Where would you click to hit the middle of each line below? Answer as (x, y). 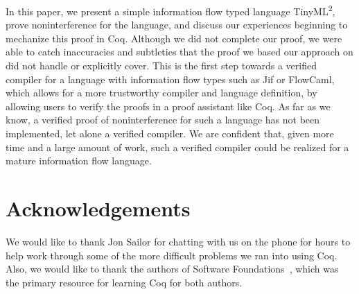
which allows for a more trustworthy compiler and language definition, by (161, 93)
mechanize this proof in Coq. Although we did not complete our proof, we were (174, 38)
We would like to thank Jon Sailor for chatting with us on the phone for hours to (178, 241)
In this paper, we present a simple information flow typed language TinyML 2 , (170, 10)
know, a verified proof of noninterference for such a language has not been (163, 120)
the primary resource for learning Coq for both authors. (124, 282)
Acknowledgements (98, 208)
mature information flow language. (79, 161)
